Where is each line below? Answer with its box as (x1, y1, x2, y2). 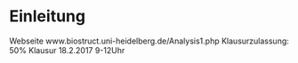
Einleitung (9, 6, 86, 27)
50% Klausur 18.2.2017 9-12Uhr (9, 44, 125, 55)
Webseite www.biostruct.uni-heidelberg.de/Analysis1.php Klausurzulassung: (9, 35, 289, 46)
